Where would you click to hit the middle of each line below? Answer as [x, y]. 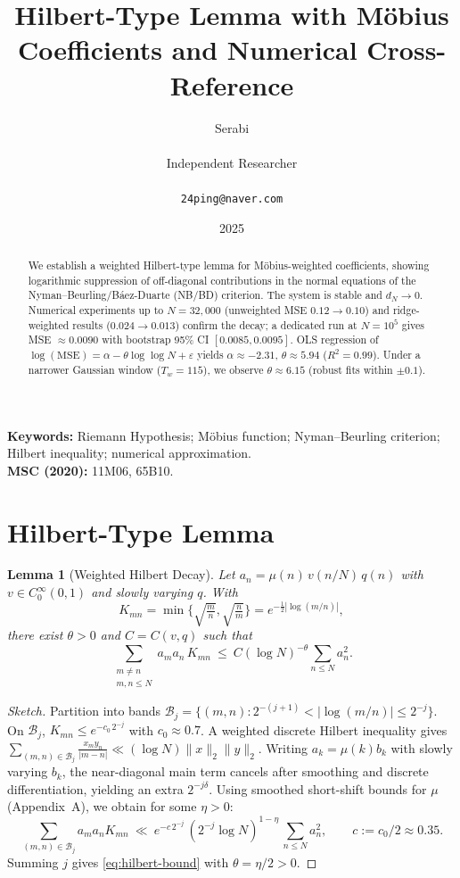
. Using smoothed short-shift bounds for [318, 788]
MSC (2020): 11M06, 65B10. [90, 470]
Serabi [232, 127]
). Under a [396, 355]
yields [210, 355]
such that [227, 635]
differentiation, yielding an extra [95, 788]
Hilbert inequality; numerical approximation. [129, 453]
